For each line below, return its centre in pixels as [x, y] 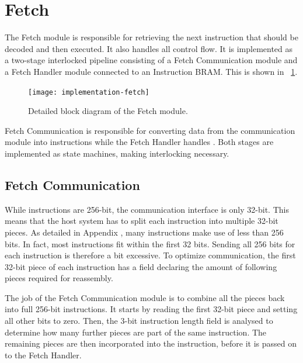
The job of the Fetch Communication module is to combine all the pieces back [145, 297]
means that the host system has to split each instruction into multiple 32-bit [142, 221]
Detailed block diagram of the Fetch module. [108, 111]
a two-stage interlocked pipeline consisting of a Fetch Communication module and [151, 60]
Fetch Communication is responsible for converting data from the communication [150, 130]
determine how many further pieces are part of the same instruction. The [136, 332]
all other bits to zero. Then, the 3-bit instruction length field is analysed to [139, 321]
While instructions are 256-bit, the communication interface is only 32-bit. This [147, 209]
